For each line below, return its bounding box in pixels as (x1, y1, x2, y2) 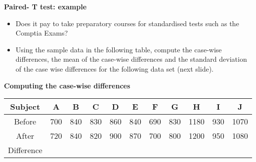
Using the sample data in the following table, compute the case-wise (15, 44, 222, 54)
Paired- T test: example (4, 1, 87, 11)
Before (14, 116, 37, 127)
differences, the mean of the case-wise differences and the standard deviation (15, 54, 247, 64)
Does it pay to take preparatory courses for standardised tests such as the (15, 18, 239, 28)
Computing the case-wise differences (4, 80, 130, 90)
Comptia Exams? (15, 28, 68, 38)
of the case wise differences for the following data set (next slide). (15, 63, 213, 74)
